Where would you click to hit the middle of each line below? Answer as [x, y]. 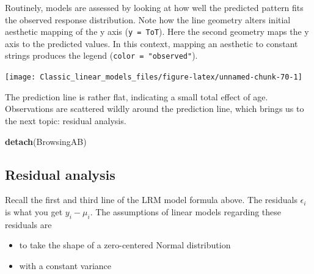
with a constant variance [65, 265]
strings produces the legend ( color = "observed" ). [101, 55]
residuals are [28, 224]
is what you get [34, 211]
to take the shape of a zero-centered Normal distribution [125, 245]
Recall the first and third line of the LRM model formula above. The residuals [151, 200]
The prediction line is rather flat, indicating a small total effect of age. [137, 96]
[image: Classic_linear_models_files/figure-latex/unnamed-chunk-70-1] [154, 77]
